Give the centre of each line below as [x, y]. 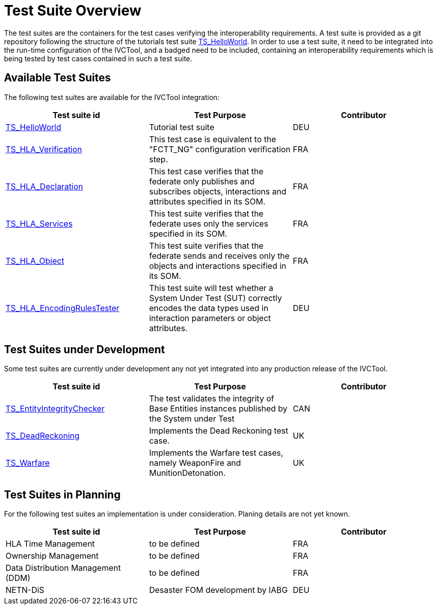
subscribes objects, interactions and [217, 191]
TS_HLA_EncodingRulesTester [63, 308]
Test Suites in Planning [62, 494]
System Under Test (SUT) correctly [215, 298]
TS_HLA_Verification [44, 149]
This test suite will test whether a [211, 288]
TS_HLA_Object [35, 261]
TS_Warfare [28, 463]
